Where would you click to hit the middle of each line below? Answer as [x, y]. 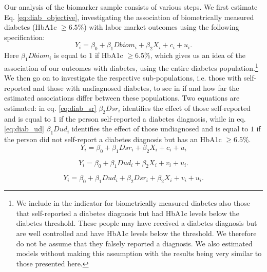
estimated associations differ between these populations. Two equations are [122, 98]
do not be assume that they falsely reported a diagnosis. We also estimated [134, 243]
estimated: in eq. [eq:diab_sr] [50, 108]
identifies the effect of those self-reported [187, 108]
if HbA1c [109, 55]
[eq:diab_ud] [24, 129]
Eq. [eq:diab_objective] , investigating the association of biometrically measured [129, 17]
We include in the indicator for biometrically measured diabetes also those [133, 203]
